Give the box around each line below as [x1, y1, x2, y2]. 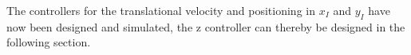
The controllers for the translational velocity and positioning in [6, 2, 315, 18]
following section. [6, 34, 91, 50]
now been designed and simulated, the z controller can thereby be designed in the [6, 18, 405, 35]
